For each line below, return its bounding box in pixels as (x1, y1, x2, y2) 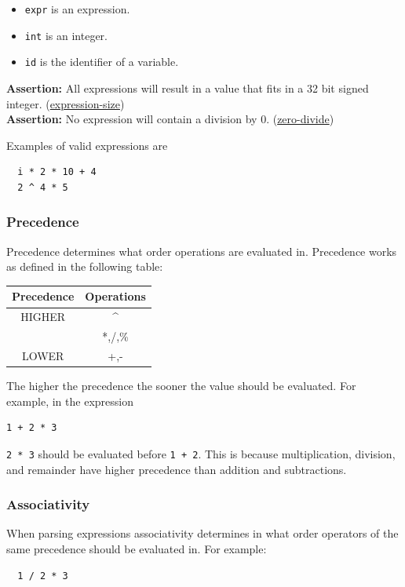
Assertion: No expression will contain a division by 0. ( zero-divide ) (6, 111, 334, 127)
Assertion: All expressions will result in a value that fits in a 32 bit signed (6, 79, 369, 96)
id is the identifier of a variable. (24, 53, 179, 70)
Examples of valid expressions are (6, 137, 168, 153)
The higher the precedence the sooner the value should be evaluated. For (6, 377, 356, 394)
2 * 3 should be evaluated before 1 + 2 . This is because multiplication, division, (6, 445, 396, 461)
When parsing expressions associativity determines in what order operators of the (6, 525, 399, 541)
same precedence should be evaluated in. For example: (6, 540, 267, 556)
